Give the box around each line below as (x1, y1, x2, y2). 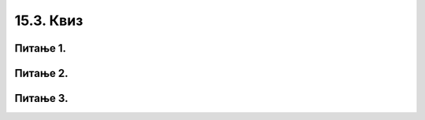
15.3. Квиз (14, 12, 83, 29)
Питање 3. (14, 92, 68, 105)
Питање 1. (14, 42, 67, 55)
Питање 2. (14, 67, 68, 80)
